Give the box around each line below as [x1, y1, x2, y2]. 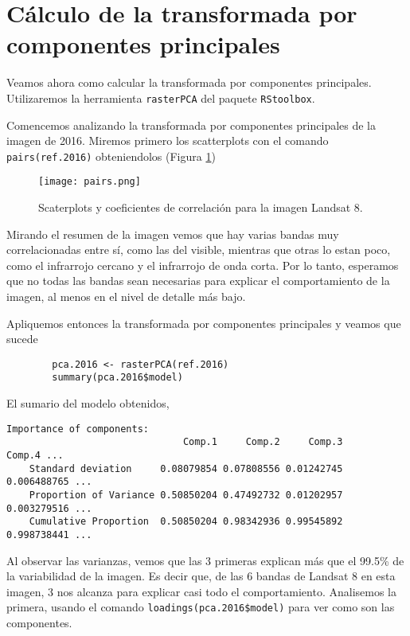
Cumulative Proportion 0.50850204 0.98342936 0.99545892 [29, 516, 343, 528]
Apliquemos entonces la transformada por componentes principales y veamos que [6, 314, 401, 331]
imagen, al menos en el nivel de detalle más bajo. [6, 288, 246, 305]
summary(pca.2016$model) [52, 372, 183, 384]
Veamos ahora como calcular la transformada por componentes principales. [6, 74, 372, 91]
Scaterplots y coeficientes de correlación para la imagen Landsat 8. [38, 199, 363, 216]
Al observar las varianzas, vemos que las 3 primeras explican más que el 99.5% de [6, 552, 404, 568]
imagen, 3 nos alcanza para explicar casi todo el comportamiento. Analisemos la [6, 583, 396, 599]
